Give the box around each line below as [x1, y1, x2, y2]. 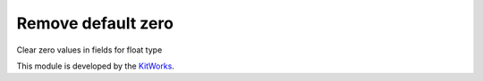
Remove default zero [16, 13, 174, 33]
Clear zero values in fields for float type [16, 45, 163, 55]
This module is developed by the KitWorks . [16, 61, 174, 71]
